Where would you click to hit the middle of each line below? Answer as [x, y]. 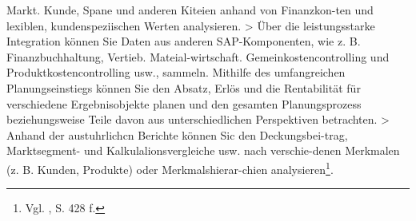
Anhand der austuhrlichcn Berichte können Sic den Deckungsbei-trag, [177, 134]
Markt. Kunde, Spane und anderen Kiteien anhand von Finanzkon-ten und [190, 10]
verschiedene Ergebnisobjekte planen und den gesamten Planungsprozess [184, 103]
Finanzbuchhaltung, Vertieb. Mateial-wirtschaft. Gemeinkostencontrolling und [198, 56]
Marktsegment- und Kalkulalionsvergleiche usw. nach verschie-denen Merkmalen [203, 150]
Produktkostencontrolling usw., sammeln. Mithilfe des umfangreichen [176, 72]
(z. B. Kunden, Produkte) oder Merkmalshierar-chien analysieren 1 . [170, 168]
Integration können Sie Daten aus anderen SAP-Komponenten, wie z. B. [184, 41]
